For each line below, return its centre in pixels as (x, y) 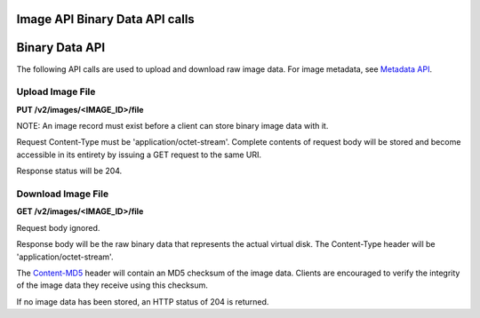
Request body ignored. (58, 227)
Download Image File (63, 194)
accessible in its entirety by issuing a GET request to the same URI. (139, 155)
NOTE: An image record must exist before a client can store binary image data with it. (172, 126)
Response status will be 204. (69, 171)
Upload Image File (56, 91)
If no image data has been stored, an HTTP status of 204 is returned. (143, 301)
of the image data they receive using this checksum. (112, 285)
